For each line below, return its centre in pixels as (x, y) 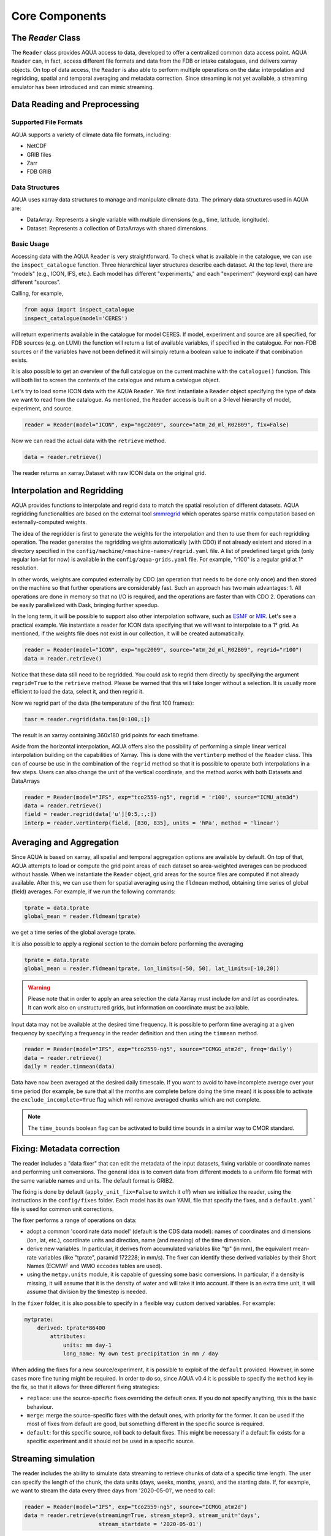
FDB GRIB (39, 171)
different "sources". (36, 282)
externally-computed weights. (49, 522)
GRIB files (39, 154)
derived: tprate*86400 (71, 1328)
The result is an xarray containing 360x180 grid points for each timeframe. (105, 735)
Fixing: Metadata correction (66, 1149)
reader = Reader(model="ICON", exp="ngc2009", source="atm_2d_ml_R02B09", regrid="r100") (163, 650)
